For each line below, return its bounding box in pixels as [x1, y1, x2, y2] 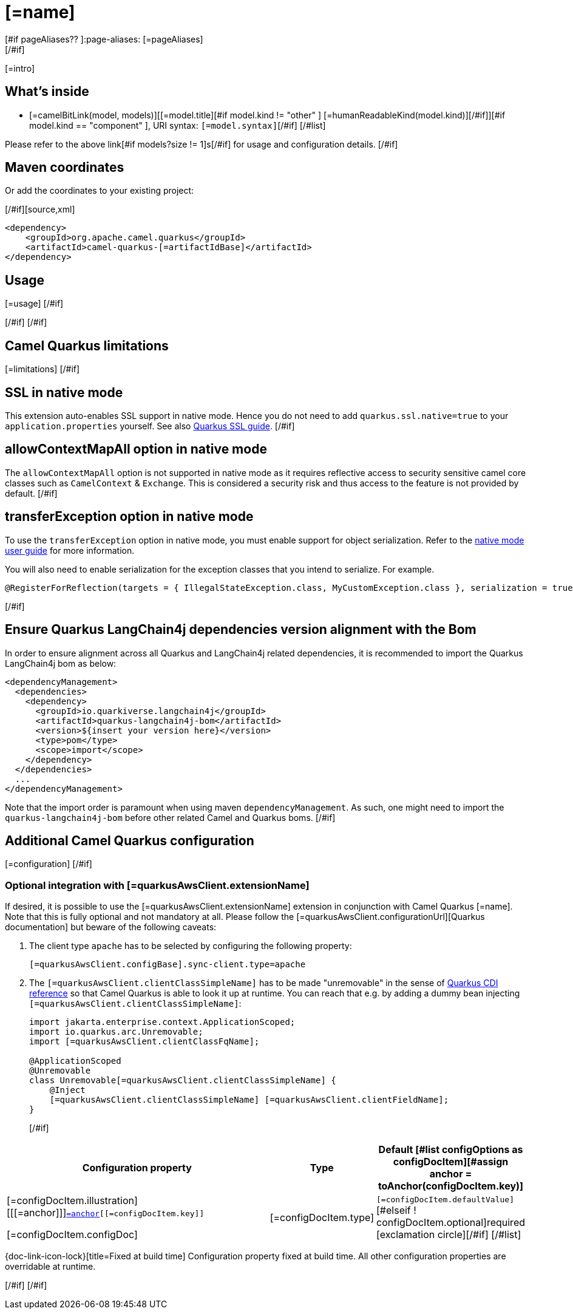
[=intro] [5, 63, 35, 73]
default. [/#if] [5, 488, 58, 499]
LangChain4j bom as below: [5, 658, 117, 669]
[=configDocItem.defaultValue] [376, 1194, 514, 1204]
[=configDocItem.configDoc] [7, 1228, 138, 1241]
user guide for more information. [5, 545, 135, 556]
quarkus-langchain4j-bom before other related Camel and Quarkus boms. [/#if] [5, 812, 336, 823]
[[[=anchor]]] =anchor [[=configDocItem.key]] [7, 1207, 205, 1219]
